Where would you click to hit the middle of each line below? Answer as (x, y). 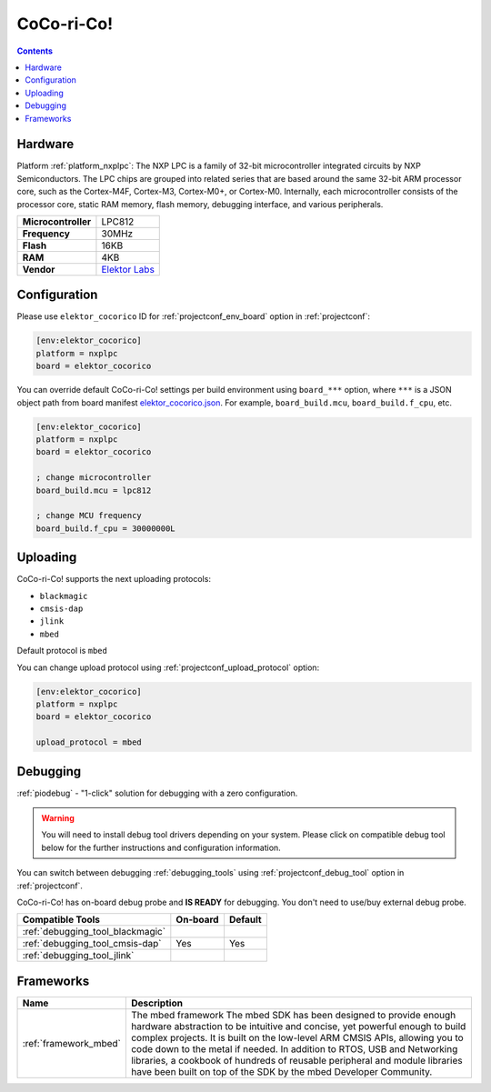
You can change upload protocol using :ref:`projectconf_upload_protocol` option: (168, 667)
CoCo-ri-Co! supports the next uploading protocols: (114, 579)
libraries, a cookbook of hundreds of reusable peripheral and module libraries (296, 1060)
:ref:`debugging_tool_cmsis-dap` (92, 944)
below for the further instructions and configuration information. (161, 847)
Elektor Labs (128, 269)
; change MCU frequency (89, 516)
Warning (58, 818)
